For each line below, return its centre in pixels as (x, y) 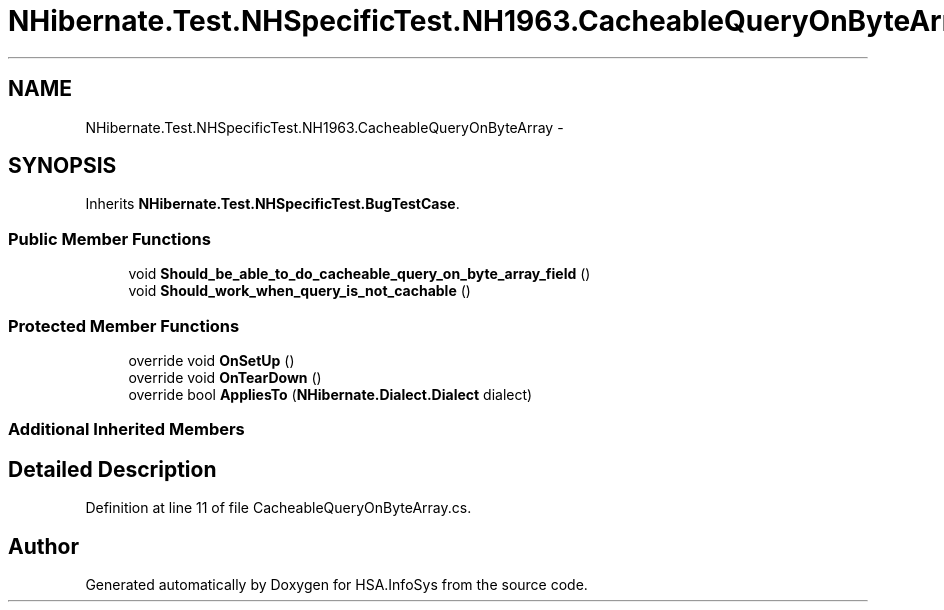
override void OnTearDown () (225, 377)
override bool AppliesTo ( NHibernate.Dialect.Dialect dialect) (330, 394)
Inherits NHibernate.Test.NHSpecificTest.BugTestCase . (272, 204)
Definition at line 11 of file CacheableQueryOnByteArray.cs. (278, 508)
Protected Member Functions (124, 325)
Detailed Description (112, 469)
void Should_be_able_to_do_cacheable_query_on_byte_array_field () (359, 274)
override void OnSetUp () (211, 360)
